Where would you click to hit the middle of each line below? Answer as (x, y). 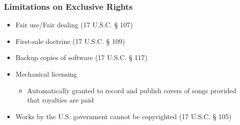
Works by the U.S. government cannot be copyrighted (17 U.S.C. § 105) (123, 116)
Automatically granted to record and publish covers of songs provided (132, 90)
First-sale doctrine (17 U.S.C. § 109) (70, 41)
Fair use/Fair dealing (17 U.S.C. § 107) (74, 25)
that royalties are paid (60, 100)
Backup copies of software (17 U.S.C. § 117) (82, 57)
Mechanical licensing (46, 74)
